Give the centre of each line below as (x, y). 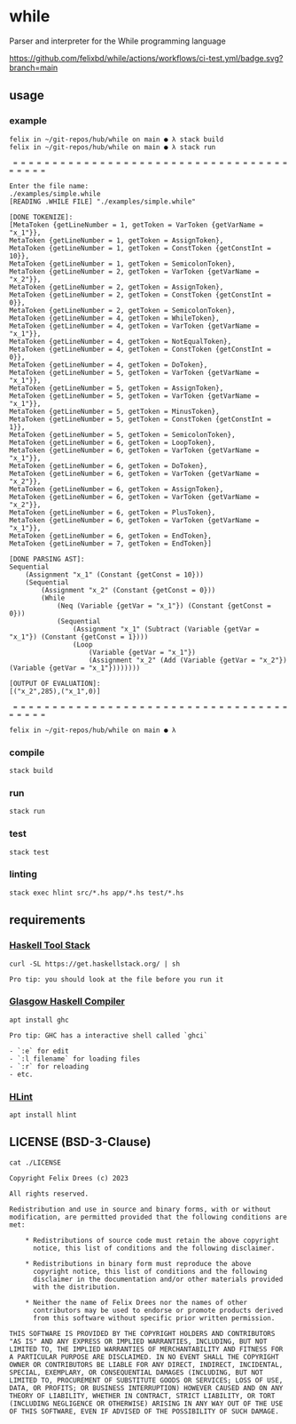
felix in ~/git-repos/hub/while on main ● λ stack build (117, 139)
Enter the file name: (49, 186)
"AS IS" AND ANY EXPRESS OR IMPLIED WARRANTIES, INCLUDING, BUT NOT (138, 1341)
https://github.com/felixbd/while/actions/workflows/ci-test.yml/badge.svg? (146, 58)
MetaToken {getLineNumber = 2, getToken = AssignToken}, (117, 287)
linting (23, 874)
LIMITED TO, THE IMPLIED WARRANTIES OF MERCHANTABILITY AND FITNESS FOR (146, 1349)
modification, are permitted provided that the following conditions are (148, 1217)
